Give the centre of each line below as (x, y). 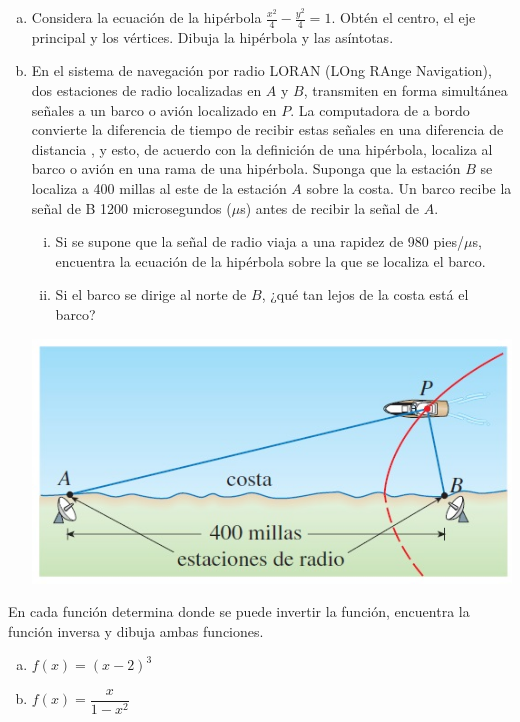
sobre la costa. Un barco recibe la (409, 187)
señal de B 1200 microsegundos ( (131, 207)
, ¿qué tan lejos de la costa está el (365, 294)
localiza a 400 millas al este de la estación (159, 187)
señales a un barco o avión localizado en (154, 109)
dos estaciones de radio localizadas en (146, 90)
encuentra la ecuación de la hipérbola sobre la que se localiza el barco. (270, 260)
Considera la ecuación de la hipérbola (146, 17)
